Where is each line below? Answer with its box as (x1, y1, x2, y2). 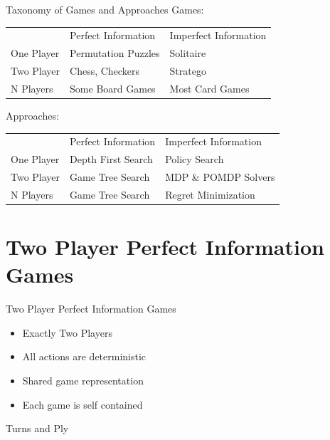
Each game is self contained (22, 397, 143, 412)
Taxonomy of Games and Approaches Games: (6, 2, 204, 16)
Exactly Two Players (22, 325, 112, 340)
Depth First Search (70, 152, 153, 167)
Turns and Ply (6, 421, 69, 436)
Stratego (169, 63, 206, 78)
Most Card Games (169, 80, 250, 95)
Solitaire (169, 46, 206, 61)
